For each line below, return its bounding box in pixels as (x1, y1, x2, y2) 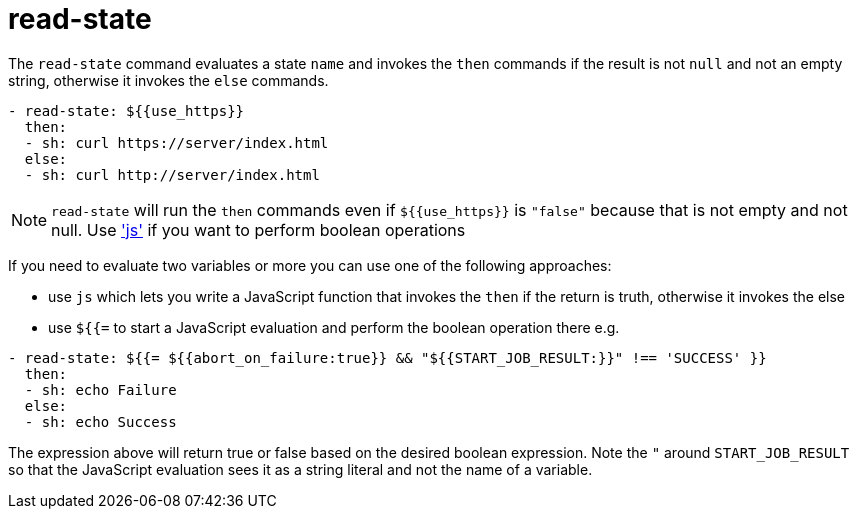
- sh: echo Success (24, 413, 177, 430)
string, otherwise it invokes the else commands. (8, 71, 329, 89)
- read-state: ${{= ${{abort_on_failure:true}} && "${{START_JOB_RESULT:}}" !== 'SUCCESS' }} (8, 349, 767, 366)
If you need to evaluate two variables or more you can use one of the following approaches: (8, 256, 612, 274)
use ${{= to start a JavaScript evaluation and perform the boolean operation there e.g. (48, 318, 620, 336)
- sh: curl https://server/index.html (24, 134, 329, 151)
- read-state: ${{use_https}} (8, 102, 245, 119)
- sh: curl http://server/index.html (24, 166, 320, 183)
